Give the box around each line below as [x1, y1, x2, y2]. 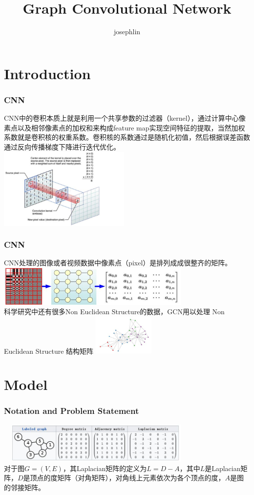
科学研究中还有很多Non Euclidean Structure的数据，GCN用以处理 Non [4, 306, 225, 317]
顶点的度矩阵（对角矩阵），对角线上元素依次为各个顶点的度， [30, 473, 225, 483]
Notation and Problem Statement [4, 405, 139, 417]
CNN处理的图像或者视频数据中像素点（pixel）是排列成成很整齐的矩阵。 [4, 258, 232, 268]
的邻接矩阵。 [4, 482, 45, 492]
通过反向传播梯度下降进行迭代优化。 [4, 141, 120, 151]
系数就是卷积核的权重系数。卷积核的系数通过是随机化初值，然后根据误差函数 [4, 132, 250, 142]
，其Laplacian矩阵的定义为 [63, 463, 147, 473]
